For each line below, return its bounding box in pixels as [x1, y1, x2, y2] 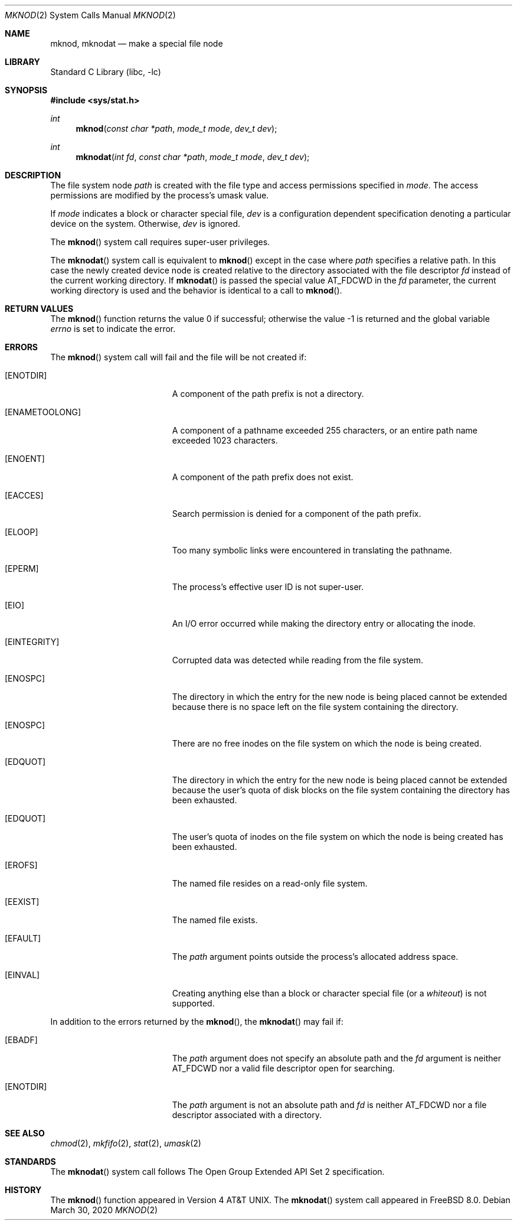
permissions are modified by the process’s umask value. [50, 190, 269, 200]
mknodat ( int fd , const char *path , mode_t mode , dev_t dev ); [76, 152, 310, 162]
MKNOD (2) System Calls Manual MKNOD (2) [5, 10, 176, 20]
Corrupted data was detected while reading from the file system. [172, 655, 424, 665]
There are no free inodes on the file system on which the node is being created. [172, 738, 482, 748]
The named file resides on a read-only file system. [172, 878, 368, 888]
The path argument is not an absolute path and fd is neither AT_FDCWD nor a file [172, 1100, 487, 1110]
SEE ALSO [5, 1128, 45, 1138]
